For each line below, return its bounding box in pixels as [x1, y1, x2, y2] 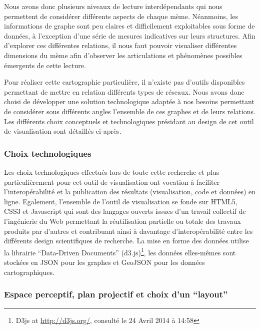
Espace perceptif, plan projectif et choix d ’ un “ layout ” [4, 288, 228, 300]
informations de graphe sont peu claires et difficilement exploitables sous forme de [4, 21, 255, 31]
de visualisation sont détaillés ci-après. [4, 126, 121, 136]
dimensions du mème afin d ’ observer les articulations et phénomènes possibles [4, 50, 242, 60]
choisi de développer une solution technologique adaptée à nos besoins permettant [4, 96, 254, 107]
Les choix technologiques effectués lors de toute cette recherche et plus [4, 166, 219, 177]
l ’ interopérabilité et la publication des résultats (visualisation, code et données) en [4, 186, 256, 197]
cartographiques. [4, 266, 54, 277]
